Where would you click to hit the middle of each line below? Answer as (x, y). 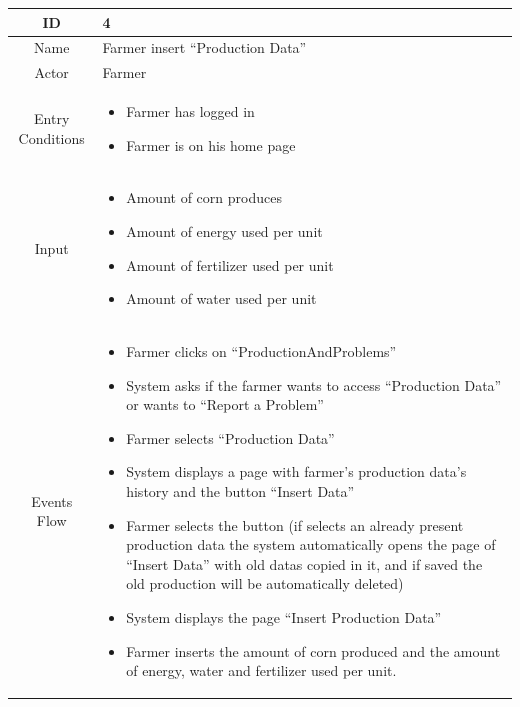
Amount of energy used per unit (224, 231)
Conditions (51, 137)
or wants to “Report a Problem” (225, 404)
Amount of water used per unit (221, 298)
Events (52, 500)
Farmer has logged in (190, 111)
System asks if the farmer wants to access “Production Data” (314, 384)
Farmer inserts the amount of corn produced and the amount (313, 650)
